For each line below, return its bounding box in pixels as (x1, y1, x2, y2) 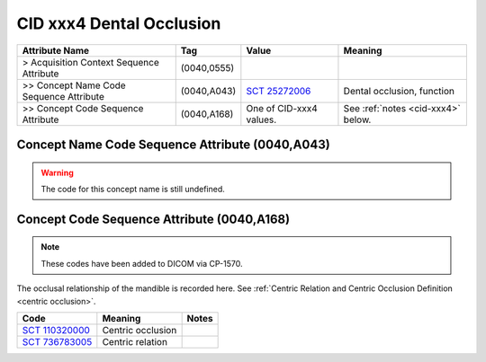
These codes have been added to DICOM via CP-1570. (40, 258, 243, 269)
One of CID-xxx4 (246, 102, 319, 114)
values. (246, 113, 277, 126)
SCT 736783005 (22, 335, 93, 348)
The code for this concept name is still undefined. (40, 183, 225, 194)
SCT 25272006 (246, 84, 311, 97)
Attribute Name (22, 44, 90, 57)
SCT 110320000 (22, 323, 90, 336)
